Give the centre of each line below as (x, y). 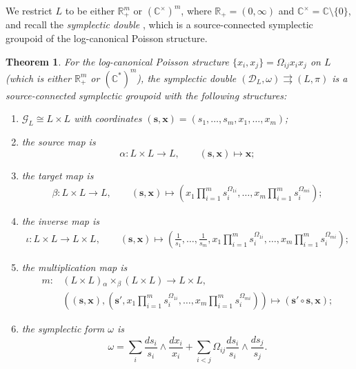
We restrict (29, 10)
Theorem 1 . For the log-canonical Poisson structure (117, 61)
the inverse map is (60, 221)
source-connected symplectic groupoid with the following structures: (146, 95)
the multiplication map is (75, 267)
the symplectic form (63, 328)
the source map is (59, 141)
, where (196, 10)
